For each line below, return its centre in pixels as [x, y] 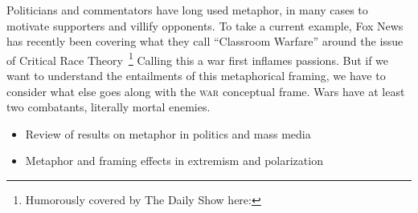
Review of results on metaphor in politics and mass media [168, 133]
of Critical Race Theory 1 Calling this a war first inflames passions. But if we [198, 58]
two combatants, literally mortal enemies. [109, 107]
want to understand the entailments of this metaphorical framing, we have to [196, 76]
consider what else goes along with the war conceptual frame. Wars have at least [206, 91]
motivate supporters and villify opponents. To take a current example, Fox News [205, 25]
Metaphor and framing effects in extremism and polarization [174, 161]
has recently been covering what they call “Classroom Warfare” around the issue [205, 41]
